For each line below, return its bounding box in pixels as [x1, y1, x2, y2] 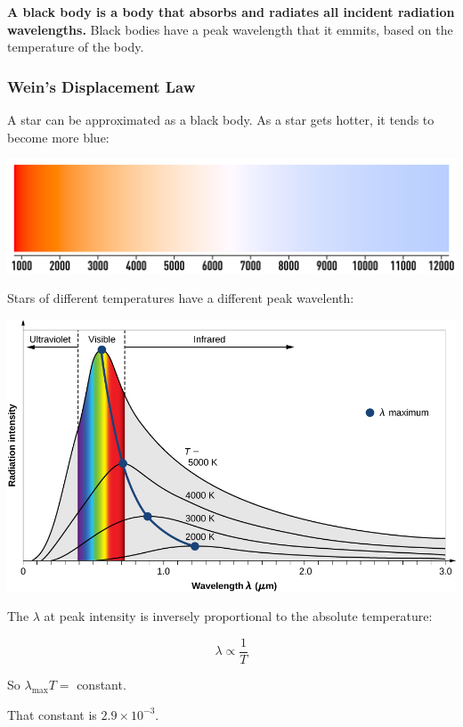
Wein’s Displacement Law [7, 75, 196, 97]
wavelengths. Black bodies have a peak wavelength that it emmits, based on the [7, 20, 453, 38]
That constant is [7, 705, 97, 723]
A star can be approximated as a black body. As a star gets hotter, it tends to [7, 110, 435, 128]
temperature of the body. [7, 37, 144, 56]
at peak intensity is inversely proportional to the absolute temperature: [44, 607, 433, 625]
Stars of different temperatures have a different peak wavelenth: [7, 289, 354, 307]
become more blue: [7, 127, 110, 146]
